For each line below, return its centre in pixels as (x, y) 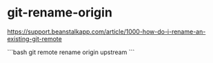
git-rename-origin (60, 13)
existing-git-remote (34, 38)
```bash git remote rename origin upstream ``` (71, 52)
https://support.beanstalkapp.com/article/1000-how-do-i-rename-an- (106, 32)
